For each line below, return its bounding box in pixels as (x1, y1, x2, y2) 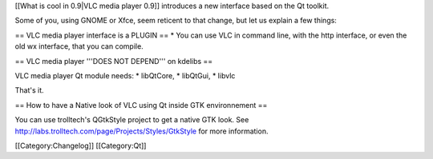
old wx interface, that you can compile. (14, 42, 144, 51)
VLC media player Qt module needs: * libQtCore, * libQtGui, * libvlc (14, 70, 236, 80)
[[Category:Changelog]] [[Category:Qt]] (14, 141, 147, 150)
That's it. (14, 85, 44, 95)
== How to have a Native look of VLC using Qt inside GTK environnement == (14, 100, 268, 109)
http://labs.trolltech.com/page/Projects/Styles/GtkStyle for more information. (14, 126, 269, 136)
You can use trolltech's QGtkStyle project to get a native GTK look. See (14, 115, 249, 125)
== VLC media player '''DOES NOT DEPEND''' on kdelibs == (14, 56, 213, 66)
